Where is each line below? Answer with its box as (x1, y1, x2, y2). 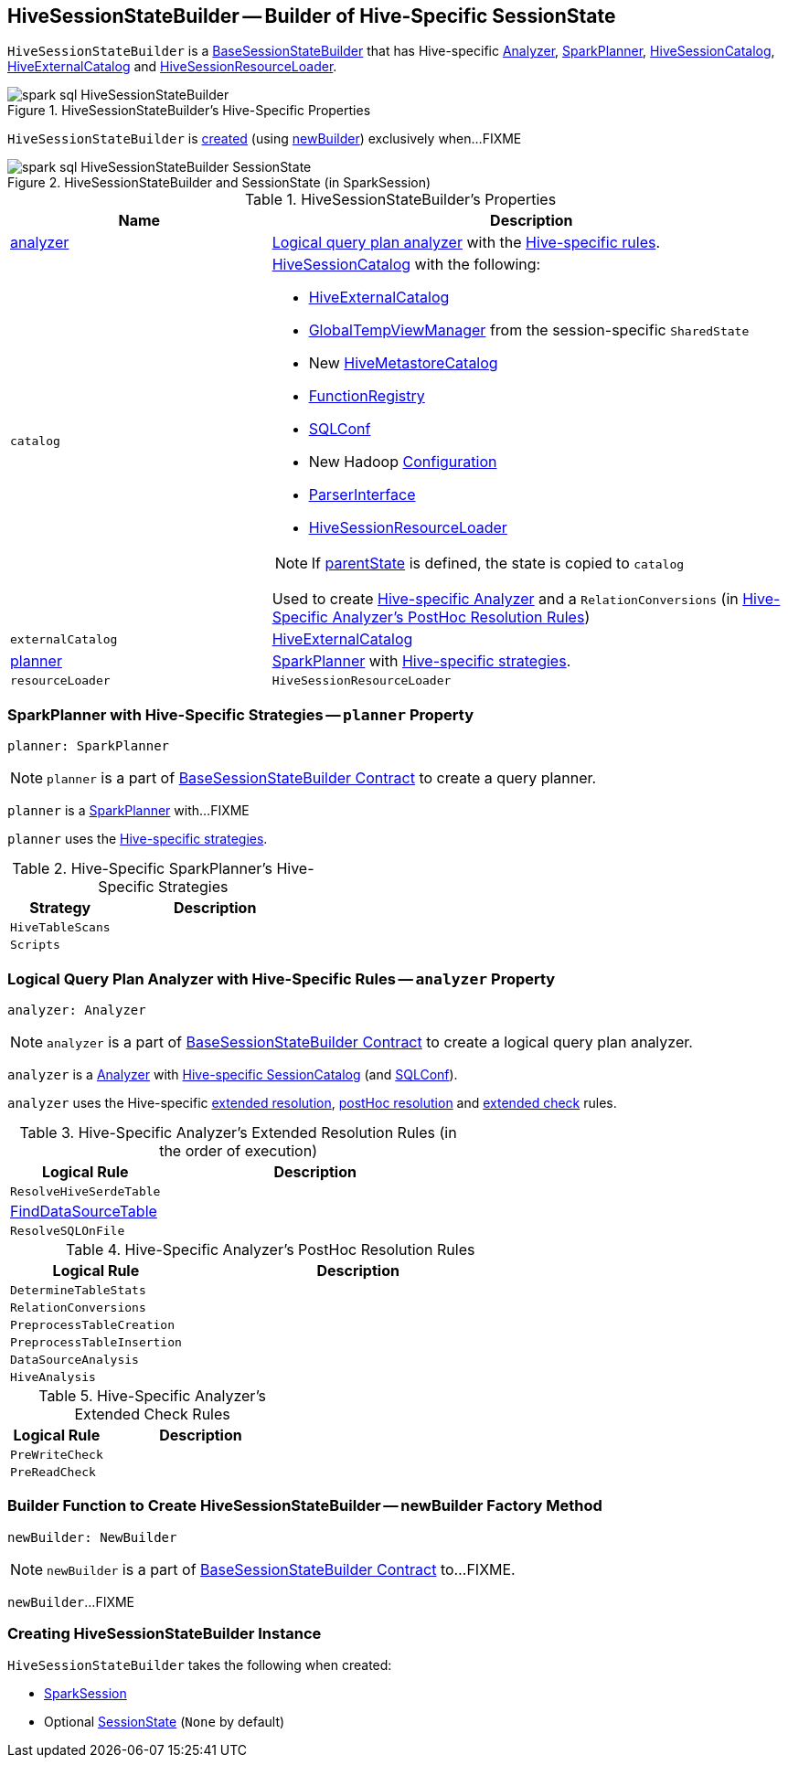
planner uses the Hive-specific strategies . (7, 831, 268, 847)
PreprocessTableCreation (10, 1317, 176, 1332)
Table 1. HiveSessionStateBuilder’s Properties (244, 190, 557, 209)
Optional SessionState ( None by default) (44, 1714, 285, 1730)
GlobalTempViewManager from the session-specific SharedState (308, 321, 750, 340)
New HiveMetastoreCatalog (308, 354, 498, 373)
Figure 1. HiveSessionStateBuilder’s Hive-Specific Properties (7, 102, 371, 119)
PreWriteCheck (10, 1447, 103, 1462)
